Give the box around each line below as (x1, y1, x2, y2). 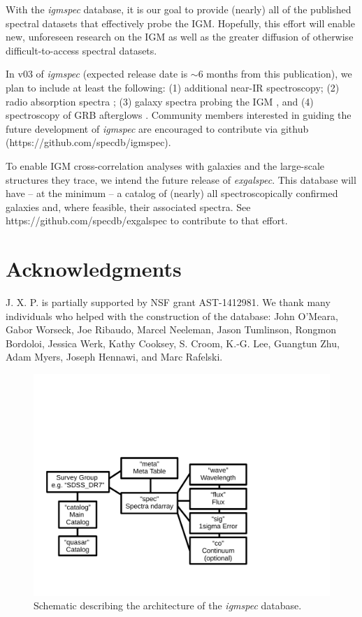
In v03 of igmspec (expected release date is (6, 66, 188, 81)
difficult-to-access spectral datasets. (6, 43, 157, 57)
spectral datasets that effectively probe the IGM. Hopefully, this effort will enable (6, 15, 355, 30)
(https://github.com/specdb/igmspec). (6, 135, 171, 150)
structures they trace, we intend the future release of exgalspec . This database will (6, 172, 356, 187)
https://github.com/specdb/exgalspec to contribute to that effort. (6, 213, 288, 228)
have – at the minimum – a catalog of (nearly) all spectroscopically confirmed (6, 186, 338, 201)
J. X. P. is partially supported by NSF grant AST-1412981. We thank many (6, 295, 331, 310)
